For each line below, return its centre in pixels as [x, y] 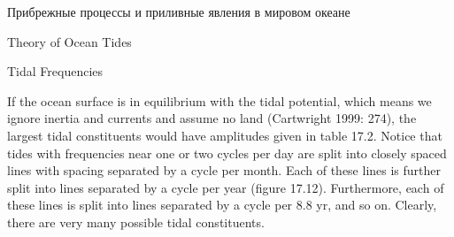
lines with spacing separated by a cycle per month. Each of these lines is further [224, 170]
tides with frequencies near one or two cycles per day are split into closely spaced [227, 153]
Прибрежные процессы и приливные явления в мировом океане [179, 11]
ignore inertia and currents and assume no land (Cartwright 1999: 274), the [212, 118]
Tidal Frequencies [55, 71]
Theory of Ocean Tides [69, 41]
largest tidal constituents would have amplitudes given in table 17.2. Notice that [225, 135]
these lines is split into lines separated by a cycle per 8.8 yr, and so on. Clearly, [222, 205]
